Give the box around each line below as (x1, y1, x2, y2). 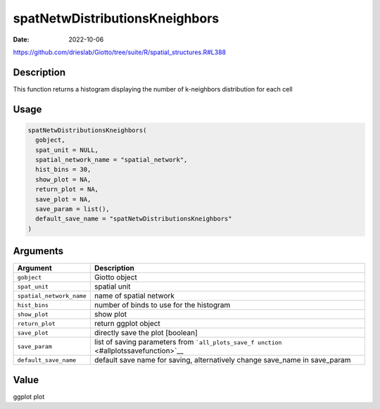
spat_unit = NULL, (35, 146, 99, 154)
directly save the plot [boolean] (94, 328, 198, 338)
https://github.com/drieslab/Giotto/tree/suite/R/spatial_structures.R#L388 (13, 48, 227, 56)
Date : (13, 35, 30, 44)
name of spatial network (94, 291, 175, 301)
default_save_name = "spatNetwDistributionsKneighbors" (35, 215, 232, 223)
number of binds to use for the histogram (94, 300, 231, 310)
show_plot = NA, (35, 175, 91, 183)
